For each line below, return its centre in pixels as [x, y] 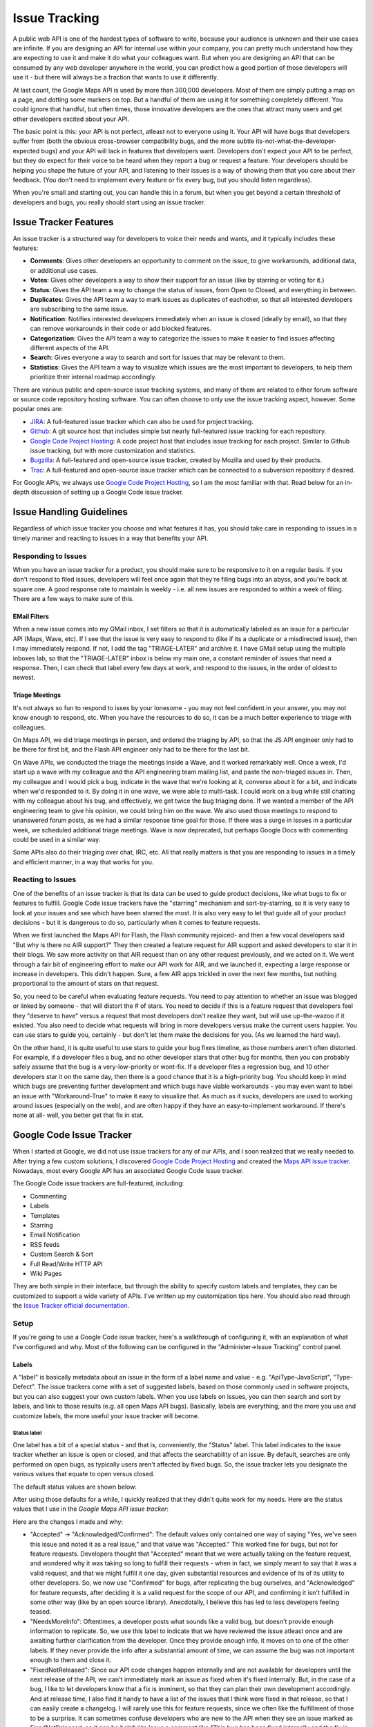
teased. [41, 1612]
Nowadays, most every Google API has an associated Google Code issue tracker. [128, 1171]
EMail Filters [31, 617]
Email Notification [55, 1235]
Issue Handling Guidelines [70, 512]
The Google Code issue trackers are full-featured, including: [98, 1183]
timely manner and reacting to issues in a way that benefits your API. [111, 538]
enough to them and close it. [71, 1660]
